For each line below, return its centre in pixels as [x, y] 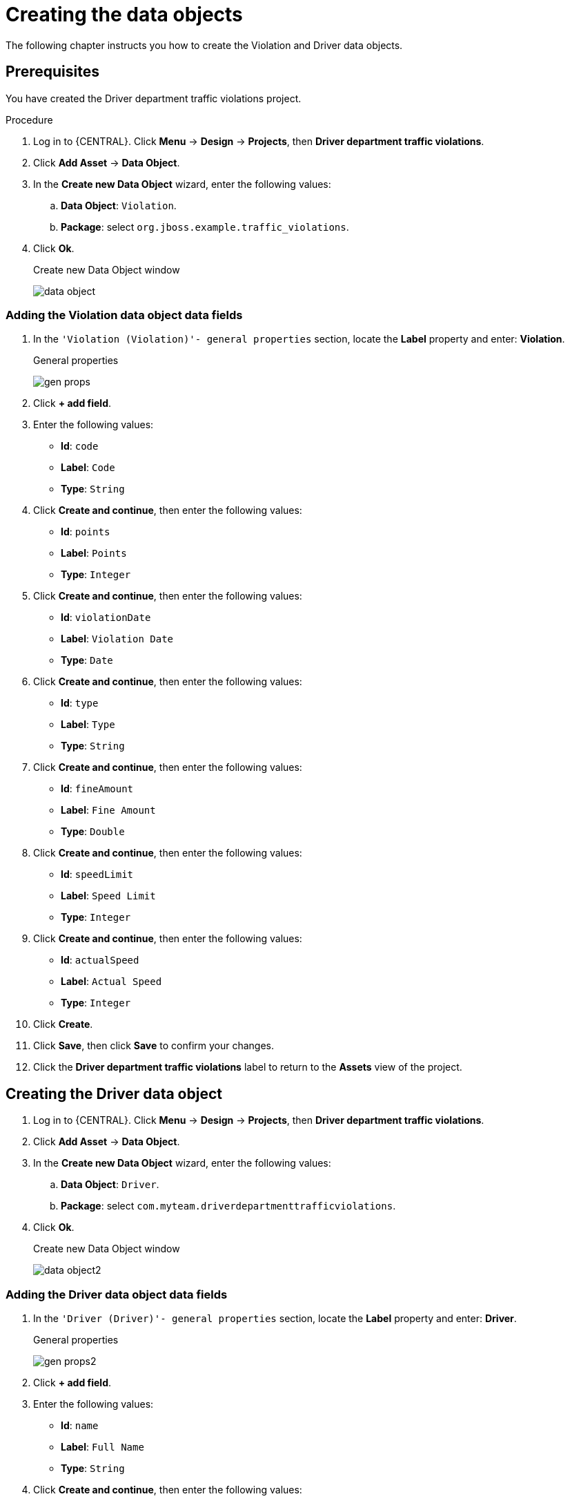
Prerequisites [52, 72]
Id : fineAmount [97, 789]
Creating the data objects [124, 15]
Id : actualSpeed [100, 960]
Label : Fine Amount [108, 810]
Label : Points [94, 553]
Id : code [80, 446]
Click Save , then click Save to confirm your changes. [154, 1046]
